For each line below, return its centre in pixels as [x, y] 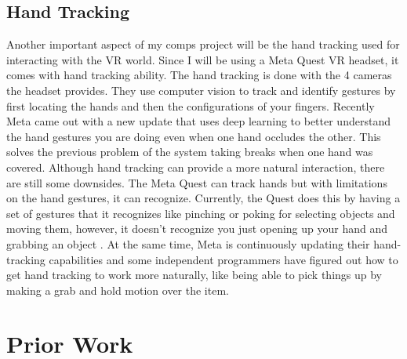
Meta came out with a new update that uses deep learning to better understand [198, 121]
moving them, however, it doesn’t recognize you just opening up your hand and [197, 228]
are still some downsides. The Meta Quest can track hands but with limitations [197, 182]
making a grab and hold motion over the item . [118, 290]
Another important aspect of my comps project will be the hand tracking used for [203, 44]
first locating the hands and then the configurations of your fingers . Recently [191, 105]
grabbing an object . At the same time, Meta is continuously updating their [188, 243]
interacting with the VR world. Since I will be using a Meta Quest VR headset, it [203, 59]
